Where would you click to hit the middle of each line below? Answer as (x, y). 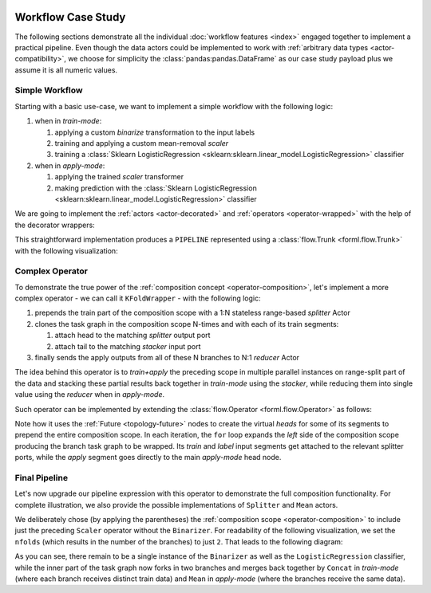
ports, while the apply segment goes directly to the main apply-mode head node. (148, 458)
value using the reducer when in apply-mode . (90, 395)
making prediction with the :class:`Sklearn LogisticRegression (156, 188)
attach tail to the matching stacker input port (128, 346)
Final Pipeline (41, 477)
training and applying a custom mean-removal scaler (142, 143)
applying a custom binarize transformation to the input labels (155, 132)
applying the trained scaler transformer (119, 177)
